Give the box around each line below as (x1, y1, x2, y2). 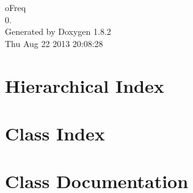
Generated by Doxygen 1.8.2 (5, 25, 111, 38)
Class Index (5, 120, 105, 145)
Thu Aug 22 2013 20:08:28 (5, 37, 103, 49)
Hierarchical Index (5, 73, 164, 98)
